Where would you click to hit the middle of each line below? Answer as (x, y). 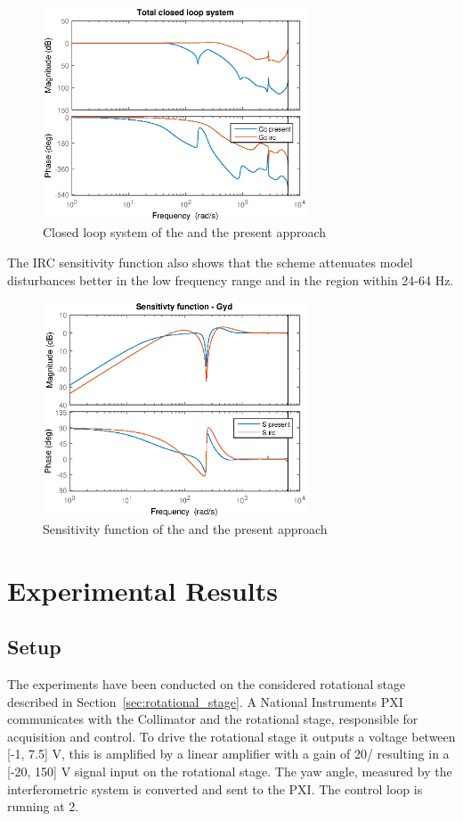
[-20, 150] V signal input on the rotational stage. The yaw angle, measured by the (230, 772)
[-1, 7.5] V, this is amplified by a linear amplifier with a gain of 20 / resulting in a (228, 754)
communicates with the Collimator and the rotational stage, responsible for (213, 719)
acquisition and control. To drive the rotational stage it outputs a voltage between (231, 736)
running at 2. (43, 806)
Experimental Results (142, 590)
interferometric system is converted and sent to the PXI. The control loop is (215, 788)
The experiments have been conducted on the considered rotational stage (207, 684)
